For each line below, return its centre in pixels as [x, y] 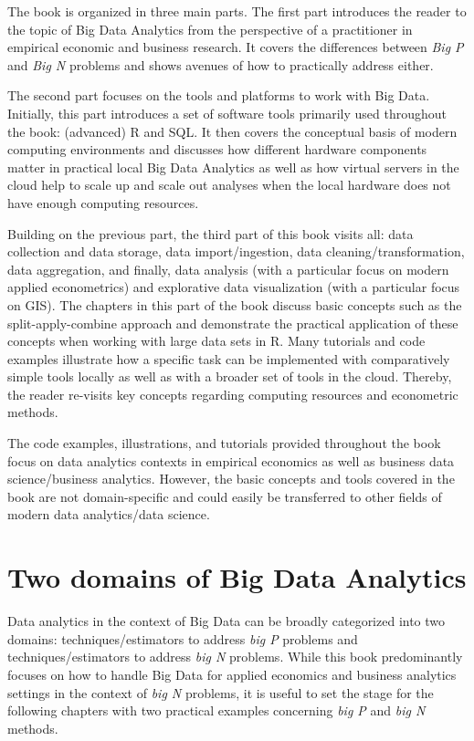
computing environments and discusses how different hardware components [217, 149]
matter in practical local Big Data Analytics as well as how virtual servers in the [233, 167]
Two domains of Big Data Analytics [237, 577]
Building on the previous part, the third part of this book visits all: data [211, 233]
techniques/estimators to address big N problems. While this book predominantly [235, 657]
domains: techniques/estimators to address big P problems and [183, 638]
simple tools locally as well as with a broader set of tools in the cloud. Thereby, [230, 376]
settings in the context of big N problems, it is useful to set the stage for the [221, 692]
